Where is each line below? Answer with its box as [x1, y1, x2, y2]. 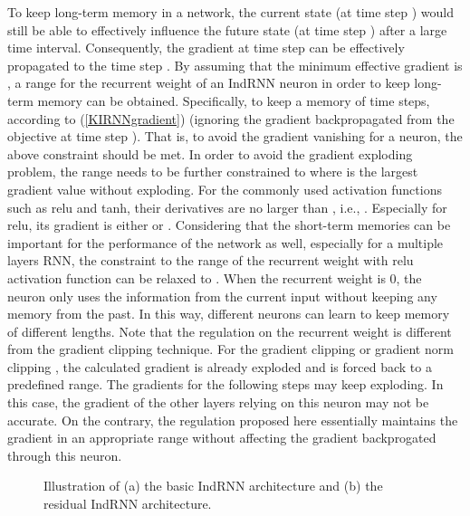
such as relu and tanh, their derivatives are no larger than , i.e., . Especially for [7, 197, 447, 216]
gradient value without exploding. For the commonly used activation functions [7, 179, 442, 198]
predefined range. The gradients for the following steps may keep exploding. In [7, 375, 444, 394]
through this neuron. [7, 445, 122, 464]
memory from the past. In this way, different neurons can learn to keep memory [7, 304, 450, 323]
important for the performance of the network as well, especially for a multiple [7, 233, 444, 252]
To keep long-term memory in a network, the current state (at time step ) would [7, 3, 455, 21]
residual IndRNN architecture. [43, 494, 212, 513]
